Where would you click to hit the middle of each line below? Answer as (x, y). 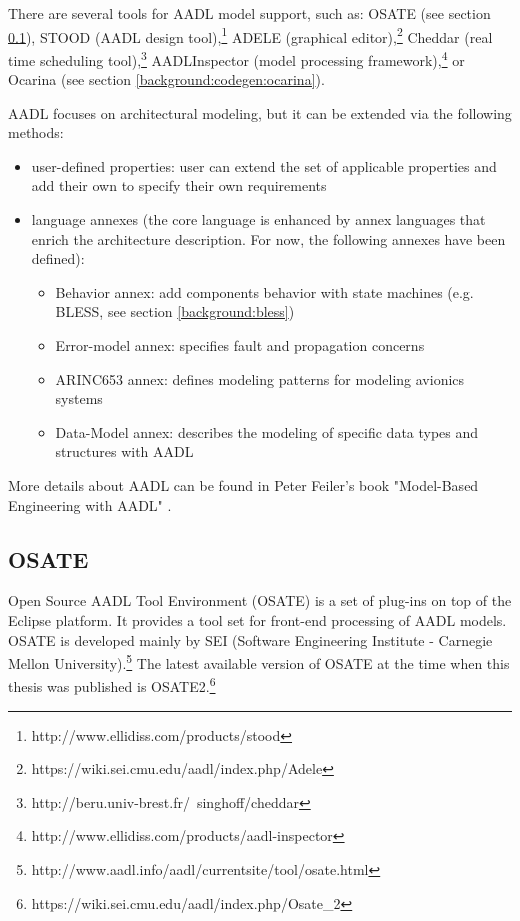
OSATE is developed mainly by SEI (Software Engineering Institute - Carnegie (250, 639)
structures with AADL (124, 451)
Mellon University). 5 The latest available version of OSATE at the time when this (259, 661)
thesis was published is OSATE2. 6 (112, 685)
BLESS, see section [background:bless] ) (175, 311)
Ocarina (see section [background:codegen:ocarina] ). (166, 79)
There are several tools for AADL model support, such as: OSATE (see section (249, 13)
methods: (36, 132)
